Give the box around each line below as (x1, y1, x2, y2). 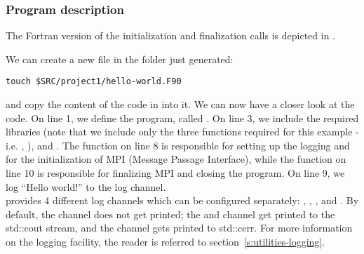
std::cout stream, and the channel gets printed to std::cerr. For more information (6, 220, 353, 235)
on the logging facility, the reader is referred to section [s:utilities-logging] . (6, 234, 325, 248)
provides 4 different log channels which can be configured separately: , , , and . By (6, 193, 359, 208)
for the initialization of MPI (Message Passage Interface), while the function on (6, 152, 346, 166)
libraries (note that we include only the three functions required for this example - (6, 124, 359, 139)
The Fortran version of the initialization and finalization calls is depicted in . (6, 28, 335, 43)
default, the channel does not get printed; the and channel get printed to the (6, 206, 335, 221)
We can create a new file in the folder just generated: (6, 51, 234, 66)
